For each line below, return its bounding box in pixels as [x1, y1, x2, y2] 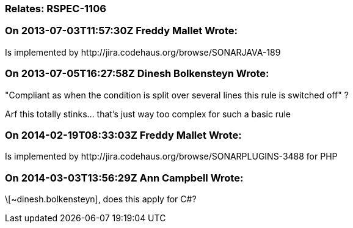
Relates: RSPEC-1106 [5, 2, 106, 15]
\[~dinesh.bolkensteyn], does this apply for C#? [5, 194, 197, 204]
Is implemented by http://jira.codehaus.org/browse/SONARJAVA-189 [5, 46, 281, 57]
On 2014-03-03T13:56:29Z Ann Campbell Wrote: [5, 171, 244, 184]
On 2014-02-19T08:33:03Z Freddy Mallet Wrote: [5, 128, 242, 141]
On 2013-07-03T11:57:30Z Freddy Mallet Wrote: [5, 24, 238, 37]
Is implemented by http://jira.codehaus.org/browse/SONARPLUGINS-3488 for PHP [5, 151, 338, 162]
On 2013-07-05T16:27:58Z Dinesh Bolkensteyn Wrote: [5, 67, 269, 80]
